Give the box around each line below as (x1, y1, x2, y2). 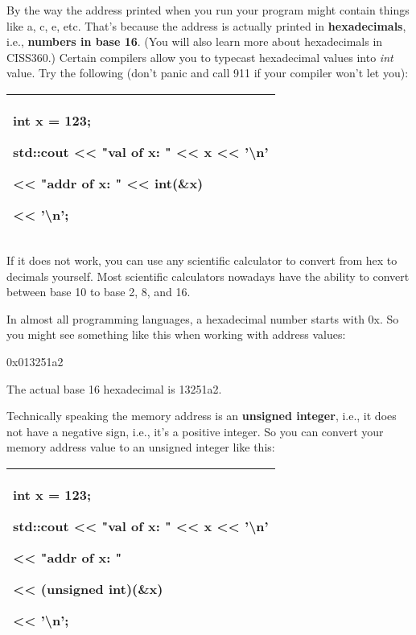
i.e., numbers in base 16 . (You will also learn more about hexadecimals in (6, 33, 383, 50)
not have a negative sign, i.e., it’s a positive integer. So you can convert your (6, 423, 384, 439)
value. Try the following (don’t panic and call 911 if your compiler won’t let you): (6, 64, 409, 81)
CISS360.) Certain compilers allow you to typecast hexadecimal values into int (6, 48, 393, 65)
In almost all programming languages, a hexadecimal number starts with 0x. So (6, 310, 399, 327)
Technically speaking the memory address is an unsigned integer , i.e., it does (6, 407, 397, 424)
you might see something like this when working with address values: (6, 326, 346, 343)
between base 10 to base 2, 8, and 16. (6, 283, 191, 300)
